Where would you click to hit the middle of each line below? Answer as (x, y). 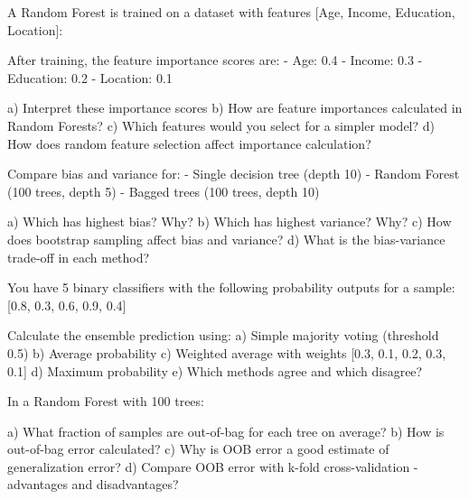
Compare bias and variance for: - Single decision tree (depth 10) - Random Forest (234, 174)
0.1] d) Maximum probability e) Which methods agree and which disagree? (215, 370)
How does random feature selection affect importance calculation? (189, 143)
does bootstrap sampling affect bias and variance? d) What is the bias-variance (226, 239)
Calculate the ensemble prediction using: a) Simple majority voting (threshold (223, 335)
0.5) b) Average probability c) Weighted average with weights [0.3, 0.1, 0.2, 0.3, (227, 352)
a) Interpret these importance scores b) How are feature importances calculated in (235, 108)
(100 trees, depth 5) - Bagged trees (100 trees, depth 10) (164, 191)
